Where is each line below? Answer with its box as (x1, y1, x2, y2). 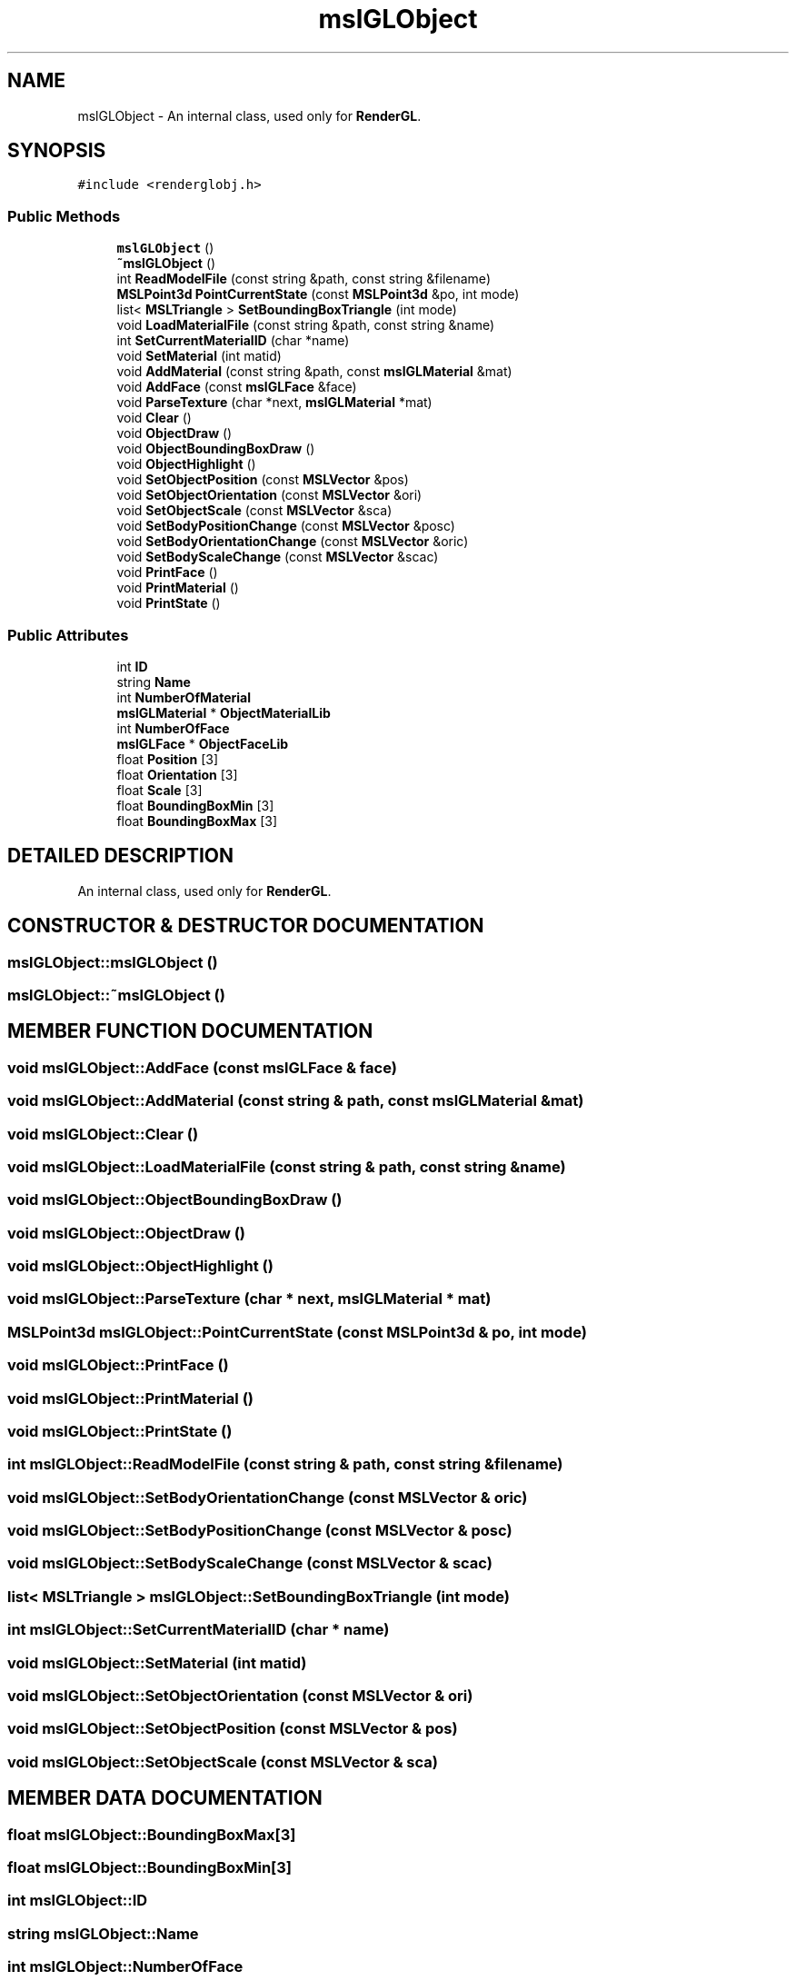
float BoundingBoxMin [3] (116, 797, 274, 813)
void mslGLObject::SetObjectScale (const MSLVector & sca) (7, 1752, 438, 1771)
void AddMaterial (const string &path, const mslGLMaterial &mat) (116, 363, 512, 380)
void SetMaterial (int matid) (116, 348, 282, 364)
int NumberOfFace (116, 720, 230, 736)
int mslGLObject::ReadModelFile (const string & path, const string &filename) (7, 1455, 563, 1474)
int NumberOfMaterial (116, 689, 251, 705)
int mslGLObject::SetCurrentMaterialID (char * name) (7, 1620, 390, 1639)
